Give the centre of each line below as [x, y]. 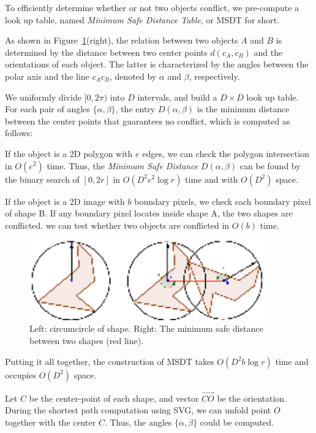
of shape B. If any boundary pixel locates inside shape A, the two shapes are [149, 213]
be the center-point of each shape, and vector [114, 398]
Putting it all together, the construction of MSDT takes [110, 361]
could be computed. [237, 422]
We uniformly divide [43, 97]
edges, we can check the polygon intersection [226, 153]
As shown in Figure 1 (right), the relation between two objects [122, 40]
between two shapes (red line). [87, 340]
